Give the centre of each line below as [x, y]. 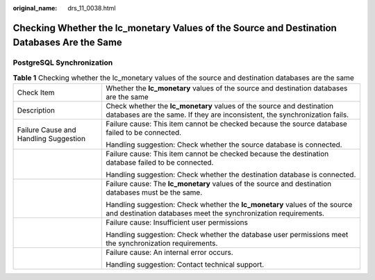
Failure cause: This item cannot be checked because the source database [226, 124]
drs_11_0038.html [92, 8]
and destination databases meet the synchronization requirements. [215, 213]
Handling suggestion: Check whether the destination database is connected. [231, 175]
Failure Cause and [47, 130]
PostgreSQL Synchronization [63, 63]
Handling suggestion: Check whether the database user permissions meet [227, 235]
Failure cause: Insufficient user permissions [176, 222]
